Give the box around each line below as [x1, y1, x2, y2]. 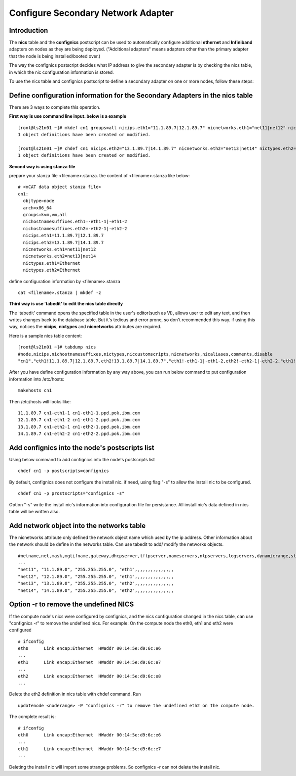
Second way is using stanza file [9, 163, 75, 169]
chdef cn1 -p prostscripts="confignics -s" [18, 490, 125, 496]
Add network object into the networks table [9, 521, 146, 530]
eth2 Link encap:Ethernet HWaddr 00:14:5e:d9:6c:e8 [18, 673, 161, 679]
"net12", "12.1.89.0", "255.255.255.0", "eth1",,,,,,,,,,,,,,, [18, 574, 174, 579]
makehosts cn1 [18, 388, 52, 393]
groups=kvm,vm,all [23, 212, 68, 217]
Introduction [9, 26, 48, 35]
